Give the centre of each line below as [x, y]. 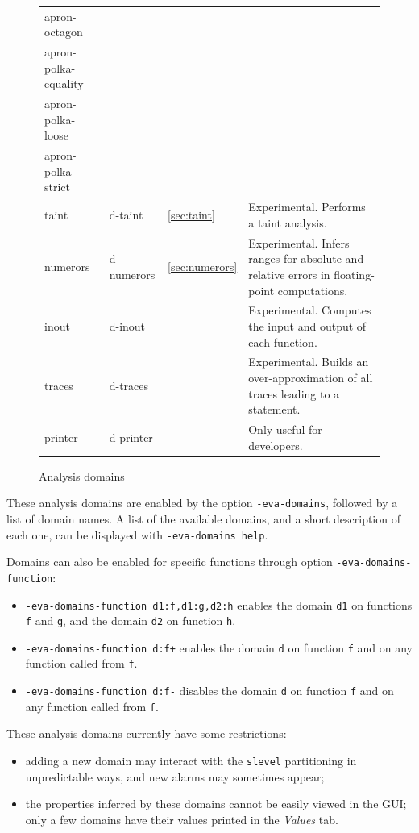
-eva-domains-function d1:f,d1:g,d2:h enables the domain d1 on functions [219, 604]
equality [64, 83]
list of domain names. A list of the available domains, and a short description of [203, 518]
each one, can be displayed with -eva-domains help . [137, 534]
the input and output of [307, 325]
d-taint [126, 215]
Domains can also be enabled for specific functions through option [170, 562]
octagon [64, 32]
